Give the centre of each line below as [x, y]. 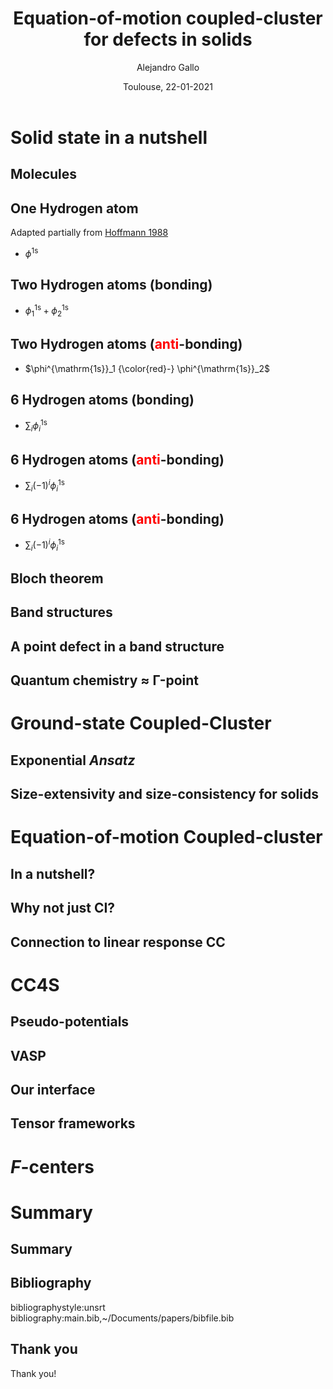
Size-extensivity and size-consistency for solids [164, 794]
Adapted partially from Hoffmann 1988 [89, 233]
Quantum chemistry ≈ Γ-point [105, 680]
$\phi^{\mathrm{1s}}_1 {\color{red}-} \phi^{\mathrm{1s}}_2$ [147, 368]
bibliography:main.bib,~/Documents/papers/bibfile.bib [122, 1318]
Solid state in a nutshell [109, 137]
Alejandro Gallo [168, 67]
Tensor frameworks [73, 1123]
